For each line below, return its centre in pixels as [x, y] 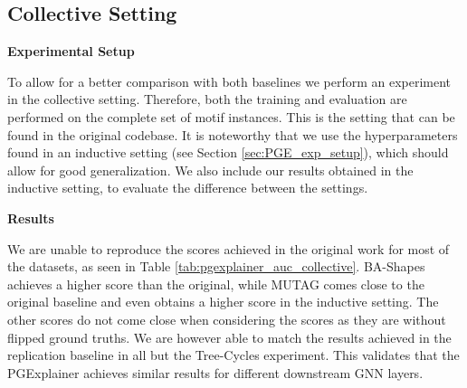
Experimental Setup [71, 51]
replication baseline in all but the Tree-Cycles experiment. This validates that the [233, 355]
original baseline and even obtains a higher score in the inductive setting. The [223, 302]
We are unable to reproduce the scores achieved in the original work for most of [229, 248]
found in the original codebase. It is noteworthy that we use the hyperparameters [233, 134]
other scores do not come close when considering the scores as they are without [227, 319]
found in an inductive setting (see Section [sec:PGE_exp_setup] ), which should [228, 152]
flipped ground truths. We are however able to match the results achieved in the [229, 337]
